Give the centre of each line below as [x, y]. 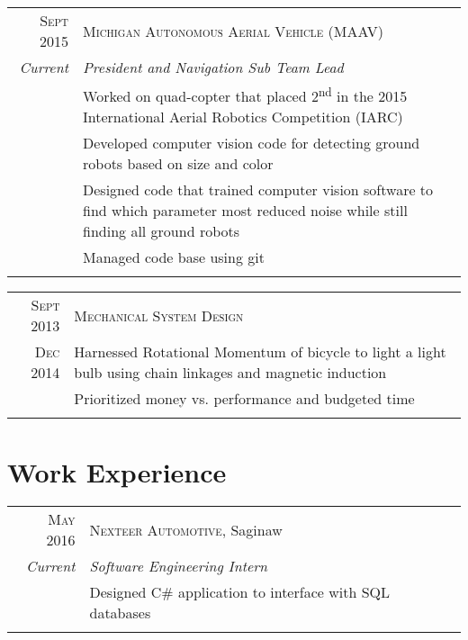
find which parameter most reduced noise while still [245, 211]
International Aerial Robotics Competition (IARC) [243, 117]
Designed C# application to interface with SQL [239, 592]
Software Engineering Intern [179, 566]
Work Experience [117, 471]
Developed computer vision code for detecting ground [252, 143]
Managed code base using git [174, 257]
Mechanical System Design [159, 315]
